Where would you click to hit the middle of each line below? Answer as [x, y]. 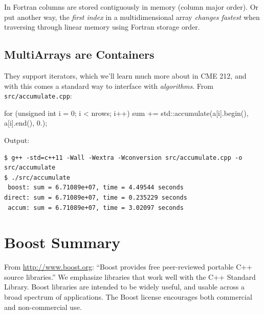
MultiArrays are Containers [79, 54]
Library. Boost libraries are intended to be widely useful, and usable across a [125, 287]
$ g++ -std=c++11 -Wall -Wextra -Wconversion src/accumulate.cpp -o [123, 158]
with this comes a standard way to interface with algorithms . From [109, 86]
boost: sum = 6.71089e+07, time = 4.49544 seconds [96, 188]
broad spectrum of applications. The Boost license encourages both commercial [128, 297]
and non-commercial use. [43, 307]
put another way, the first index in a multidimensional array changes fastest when [132, 17]
